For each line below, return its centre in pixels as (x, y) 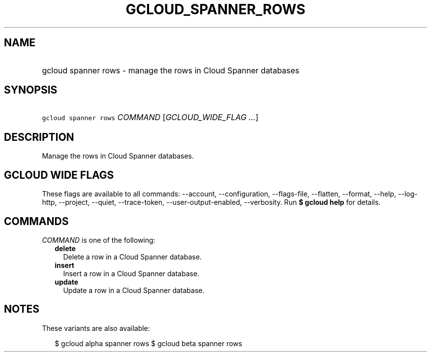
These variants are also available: (96, 328)
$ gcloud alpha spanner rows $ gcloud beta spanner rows (149, 343)
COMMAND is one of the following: (99, 240)
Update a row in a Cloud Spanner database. (134, 290)
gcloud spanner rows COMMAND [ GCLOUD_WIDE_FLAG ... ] (150, 117)
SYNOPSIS (31, 90)
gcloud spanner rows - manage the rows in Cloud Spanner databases (171, 70)
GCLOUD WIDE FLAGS (59, 175)
